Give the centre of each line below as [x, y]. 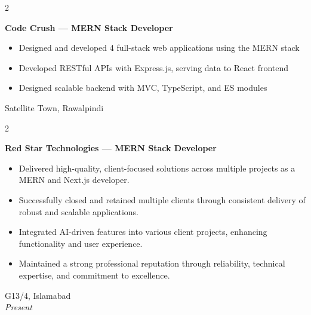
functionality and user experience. [81, 243]
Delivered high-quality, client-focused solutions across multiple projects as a [157, 168]
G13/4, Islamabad [38, 295]
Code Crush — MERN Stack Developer [89, 27]
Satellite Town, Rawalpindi [54, 107]
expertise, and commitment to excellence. [94, 275]
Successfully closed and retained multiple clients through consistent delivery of [162, 199]
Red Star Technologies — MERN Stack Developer [111, 148]
